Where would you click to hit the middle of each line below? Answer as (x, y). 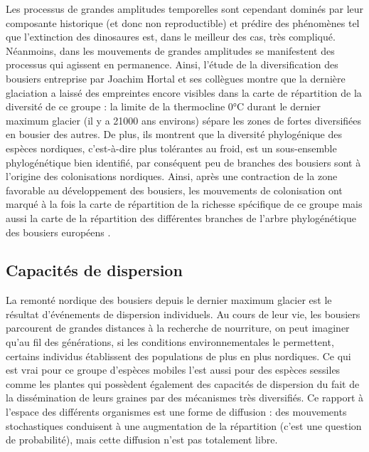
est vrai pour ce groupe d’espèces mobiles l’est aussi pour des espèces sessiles (173, 370)
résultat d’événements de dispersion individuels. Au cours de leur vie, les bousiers (183, 314)
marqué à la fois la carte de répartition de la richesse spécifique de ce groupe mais (184, 204)
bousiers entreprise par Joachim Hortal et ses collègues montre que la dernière (176, 78)
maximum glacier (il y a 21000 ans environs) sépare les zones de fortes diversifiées (184, 120)
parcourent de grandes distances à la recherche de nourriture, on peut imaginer (178, 328)
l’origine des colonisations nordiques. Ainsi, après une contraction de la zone (172, 176)
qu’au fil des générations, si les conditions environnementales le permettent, (170, 342)
